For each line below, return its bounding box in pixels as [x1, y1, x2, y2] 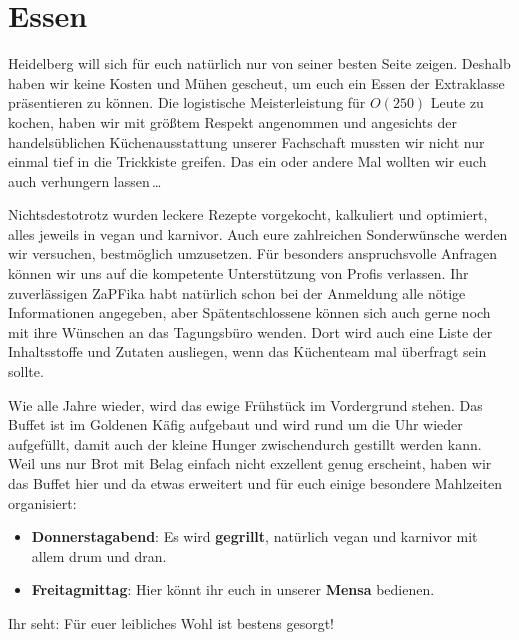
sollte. [8, 361, 44, 382]
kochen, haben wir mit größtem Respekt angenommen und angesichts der [8, 111, 457, 132]
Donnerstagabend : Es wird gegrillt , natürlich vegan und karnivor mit [31, 526, 478, 547]
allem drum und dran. [31, 545, 167, 566]
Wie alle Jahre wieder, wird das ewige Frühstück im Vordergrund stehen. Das [8, 394, 483, 415]
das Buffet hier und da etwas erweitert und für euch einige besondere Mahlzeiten [8, 473, 503, 493]
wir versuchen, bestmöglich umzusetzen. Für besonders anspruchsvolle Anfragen [8, 243, 498, 264]
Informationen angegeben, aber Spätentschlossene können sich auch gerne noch [8, 302, 491, 323]
